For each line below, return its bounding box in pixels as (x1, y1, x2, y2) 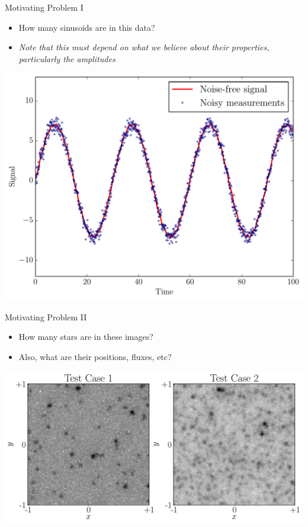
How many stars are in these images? (18, 330, 153, 343)
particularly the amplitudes (18, 52, 115, 65)
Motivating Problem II (5, 310, 87, 323)
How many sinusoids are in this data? (18, 21, 155, 33)
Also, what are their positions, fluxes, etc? (18, 351, 172, 363)
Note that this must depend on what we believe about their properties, (18, 41, 269, 53)
